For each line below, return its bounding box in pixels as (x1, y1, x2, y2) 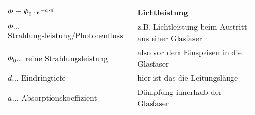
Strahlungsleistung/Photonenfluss (8, 29, 123, 41)
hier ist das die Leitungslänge (137, 72, 238, 83)
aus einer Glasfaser (137, 32, 202, 44)
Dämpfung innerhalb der (137, 86, 222, 97)
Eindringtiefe (21, 72, 66, 83)
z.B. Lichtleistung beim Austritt (137, 21, 247, 32)
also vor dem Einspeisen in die (137, 46, 242, 58)
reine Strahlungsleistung (25, 52, 108, 64)
